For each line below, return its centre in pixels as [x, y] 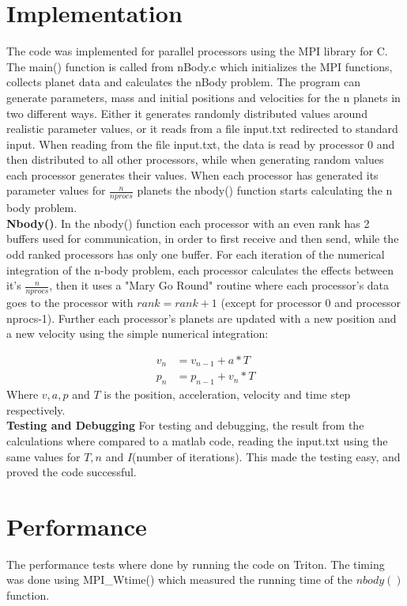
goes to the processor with [70, 303]
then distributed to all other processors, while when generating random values [195, 159]
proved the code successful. [72, 472]
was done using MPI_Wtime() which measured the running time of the [180, 579]
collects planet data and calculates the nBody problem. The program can [184, 82]
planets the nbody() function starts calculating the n [265, 190]
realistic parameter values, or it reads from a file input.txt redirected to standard [202, 129]
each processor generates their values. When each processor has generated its [192, 174]
